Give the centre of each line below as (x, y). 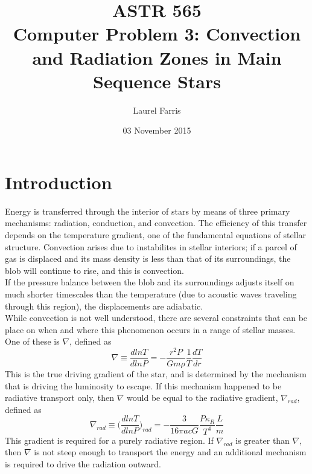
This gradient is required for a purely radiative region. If (109, 440)
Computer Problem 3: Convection (157, 34)
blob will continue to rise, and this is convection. (94, 270)
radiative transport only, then (60, 398)
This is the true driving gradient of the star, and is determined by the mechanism (156, 374)
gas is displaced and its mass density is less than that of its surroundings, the (148, 258)
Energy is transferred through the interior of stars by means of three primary (148, 211)
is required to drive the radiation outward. (83, 464)
